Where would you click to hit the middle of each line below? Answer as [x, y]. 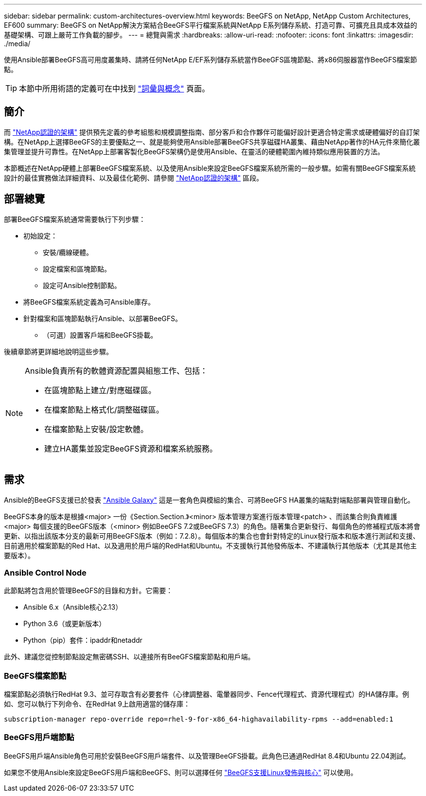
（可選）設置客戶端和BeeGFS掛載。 [100, 335]
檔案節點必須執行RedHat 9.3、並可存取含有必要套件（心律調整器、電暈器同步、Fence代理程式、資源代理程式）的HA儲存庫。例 [207, 694]
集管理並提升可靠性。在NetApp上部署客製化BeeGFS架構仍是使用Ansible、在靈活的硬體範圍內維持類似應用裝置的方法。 [194, 151]
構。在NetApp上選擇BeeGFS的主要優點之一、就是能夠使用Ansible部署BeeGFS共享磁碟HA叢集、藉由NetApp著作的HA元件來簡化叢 [212, 142]
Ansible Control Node [45, 572]
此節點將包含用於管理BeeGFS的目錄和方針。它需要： [89, 591]
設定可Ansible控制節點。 [82, 285]
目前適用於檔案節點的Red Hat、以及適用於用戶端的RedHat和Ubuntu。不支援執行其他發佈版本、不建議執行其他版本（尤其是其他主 [211, 545]
